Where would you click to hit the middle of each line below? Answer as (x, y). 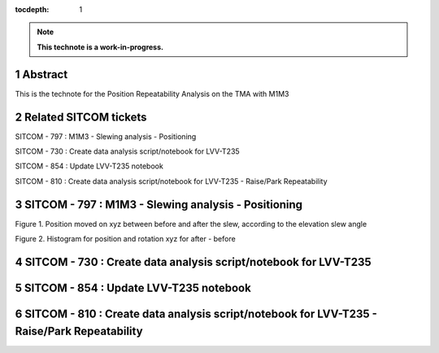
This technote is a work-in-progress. (100, 47)
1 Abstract (41, 74)
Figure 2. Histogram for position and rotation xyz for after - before (125, 239)
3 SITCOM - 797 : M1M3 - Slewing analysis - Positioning (159, 205)
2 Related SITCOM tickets (81, 117)
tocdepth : (32, 9)
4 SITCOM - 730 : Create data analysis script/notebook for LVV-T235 (193, 261)
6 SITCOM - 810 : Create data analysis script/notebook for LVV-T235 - (196, 314)
